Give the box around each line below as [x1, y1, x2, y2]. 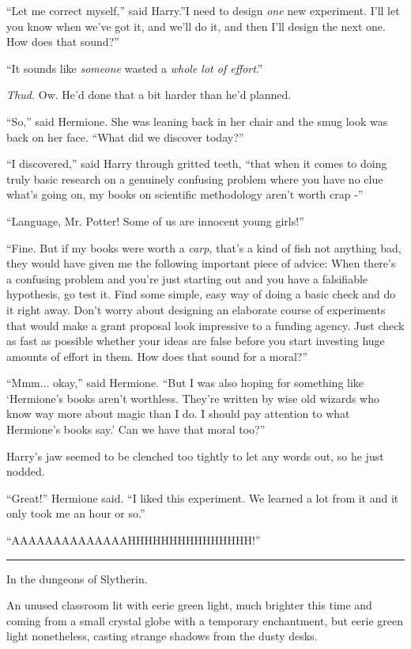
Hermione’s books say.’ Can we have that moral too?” [6, 421, 266, 438]
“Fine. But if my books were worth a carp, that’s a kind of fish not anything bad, [6, 239, 402, 256]
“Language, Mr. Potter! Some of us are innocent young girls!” [6, 212, 304, 229]
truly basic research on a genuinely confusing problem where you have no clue [6, 170, 383, 187]
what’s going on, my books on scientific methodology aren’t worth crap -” [6, 186, 364, 203]
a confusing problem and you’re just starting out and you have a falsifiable [6, 270, 368, 287]
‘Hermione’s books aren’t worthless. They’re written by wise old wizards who [6, 389, 380, 406]
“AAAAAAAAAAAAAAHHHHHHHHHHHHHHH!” [6, 532, 261, 548]
